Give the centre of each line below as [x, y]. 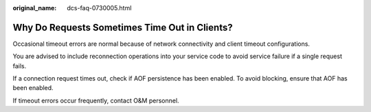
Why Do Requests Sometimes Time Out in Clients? [123, 27]
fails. [20, 66]
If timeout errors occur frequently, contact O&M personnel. [96, 100]
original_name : [35, 8]
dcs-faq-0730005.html [99, 8]
